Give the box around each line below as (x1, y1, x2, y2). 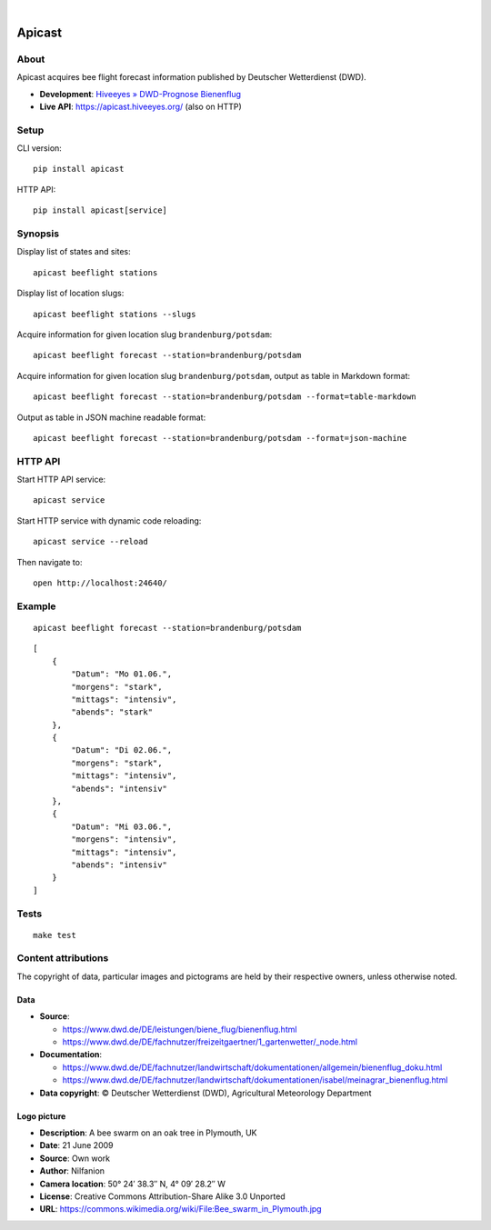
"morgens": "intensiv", (71, 835, 177, 845)
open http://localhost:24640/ (33, 578, 168, 588)
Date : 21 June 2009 (39, 1140, 114, 1151)
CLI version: (16, 143, 63, 154)
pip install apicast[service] (33, 205, 168, 215)
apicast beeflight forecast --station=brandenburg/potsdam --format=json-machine (33, 433, 407, 443)
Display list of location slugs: (16, 287, 125, 299)
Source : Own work (39, 1153, 111, 1164)
